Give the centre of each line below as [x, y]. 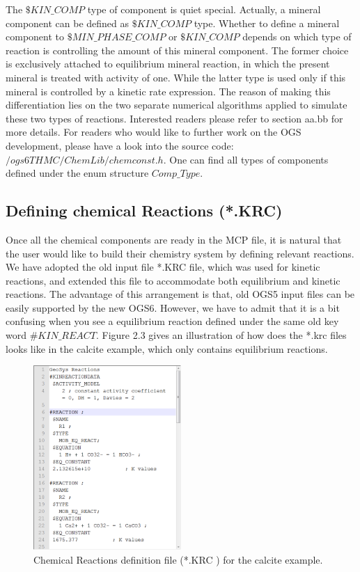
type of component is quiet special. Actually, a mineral [204, 9]
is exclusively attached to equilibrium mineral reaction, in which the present [168, 64]
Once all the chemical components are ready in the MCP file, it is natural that [174, 239]
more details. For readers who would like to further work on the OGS [154, 132]
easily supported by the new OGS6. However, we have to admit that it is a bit [173, 307]
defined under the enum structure [77, 173]
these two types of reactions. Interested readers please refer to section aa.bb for [174, 118]
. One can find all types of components [246, 159]
